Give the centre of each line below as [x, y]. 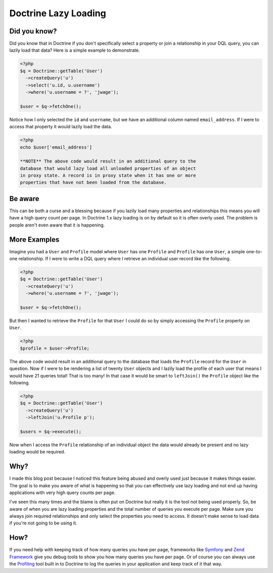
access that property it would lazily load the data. [61, 127]
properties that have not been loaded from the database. [93, 183]
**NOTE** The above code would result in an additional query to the [108, 161]
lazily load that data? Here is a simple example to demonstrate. [75, 50]
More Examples [34, 239]
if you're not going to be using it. [43, 523]
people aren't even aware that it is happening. [57, 225]
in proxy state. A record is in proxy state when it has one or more [108, 176]
